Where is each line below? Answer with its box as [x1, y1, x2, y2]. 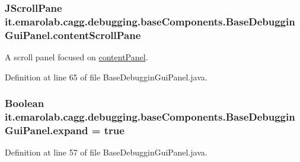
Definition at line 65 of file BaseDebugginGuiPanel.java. [5, 70, 208, 83]
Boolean [5, 96, 44, 111]
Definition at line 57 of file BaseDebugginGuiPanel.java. [5, 146, 208, 158]
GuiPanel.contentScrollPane [5, 27, 141, 42]
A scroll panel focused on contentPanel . [5, 51, 148, 63]
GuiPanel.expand [5, 123, 88, 138]
